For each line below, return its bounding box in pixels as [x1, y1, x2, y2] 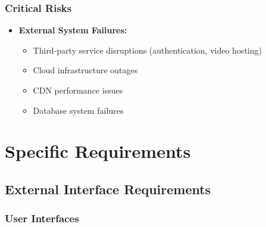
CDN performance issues [33, 84, 123, 96]
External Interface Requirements [5, 179, 211, 198]
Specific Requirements [5, 139, 191, 163]
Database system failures [33, 104, 124, 116]
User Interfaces [5, 211, 79, 226]
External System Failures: [18, 24, 127, 36]
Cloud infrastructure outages [33, 64, 138, 76]
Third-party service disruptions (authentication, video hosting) [33, 43, 262, 56]
